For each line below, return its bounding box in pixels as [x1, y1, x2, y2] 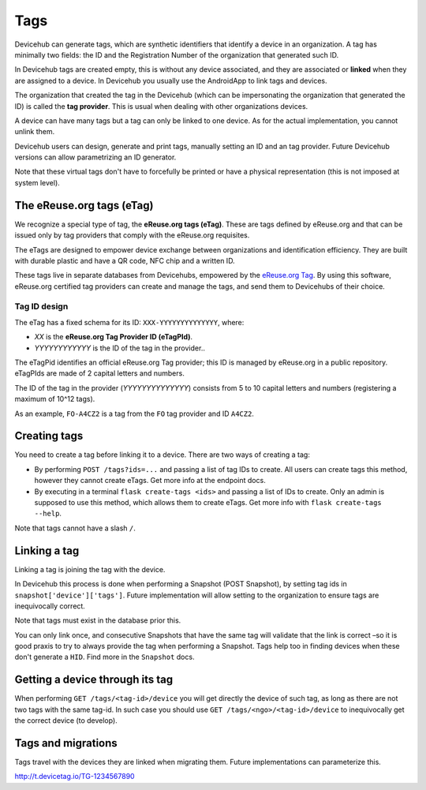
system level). [14, 178, 61, 187]
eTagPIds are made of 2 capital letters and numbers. [14, 369, 185, 378]
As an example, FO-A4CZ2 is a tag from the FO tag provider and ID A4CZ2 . [14, 409, 254, 418]
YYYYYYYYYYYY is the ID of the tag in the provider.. [34, 343, 205, 353]
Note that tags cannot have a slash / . [14, 523, 136, 533]
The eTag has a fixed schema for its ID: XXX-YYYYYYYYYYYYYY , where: [14, 317, 245, 327]
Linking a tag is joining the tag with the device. [14, 564, 166, 574]
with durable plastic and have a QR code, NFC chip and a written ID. [14, 256, 236, 265]
